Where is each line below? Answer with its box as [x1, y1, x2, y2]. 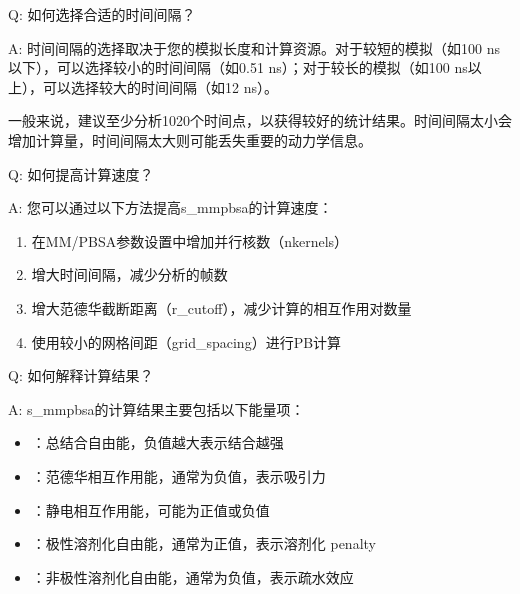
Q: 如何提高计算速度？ [8, 163, 154, 184]
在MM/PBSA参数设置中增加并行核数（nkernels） [31, 230, 349, 251]
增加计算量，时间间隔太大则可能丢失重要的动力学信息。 [8, 129, 372, 150]
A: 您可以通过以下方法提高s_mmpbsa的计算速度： [8, 197, 333, 218]
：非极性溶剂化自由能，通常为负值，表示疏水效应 [31, 566, 354, 587]
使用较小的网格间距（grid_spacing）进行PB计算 [31, 331, 342, 352]
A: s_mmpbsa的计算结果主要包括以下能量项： [8, 398, 305, 419]
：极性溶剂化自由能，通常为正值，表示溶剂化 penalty [31, 533, 376, 554]
